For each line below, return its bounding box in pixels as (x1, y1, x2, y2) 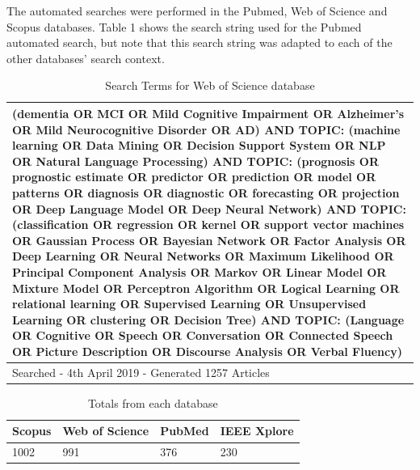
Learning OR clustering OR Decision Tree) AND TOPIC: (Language (12, 311, 405, 328)
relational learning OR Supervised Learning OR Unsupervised (12, 295, 367, 312)
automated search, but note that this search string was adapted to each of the (6, 34, 393, 51)
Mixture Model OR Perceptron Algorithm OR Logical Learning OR (12, 279, 400, 296)
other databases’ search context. (6, 49, 165, 66)
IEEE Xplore (220, 422, 294, 439)
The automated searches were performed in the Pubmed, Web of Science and (6, 2, 388, 19)
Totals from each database (87, 394, 218, 411)
